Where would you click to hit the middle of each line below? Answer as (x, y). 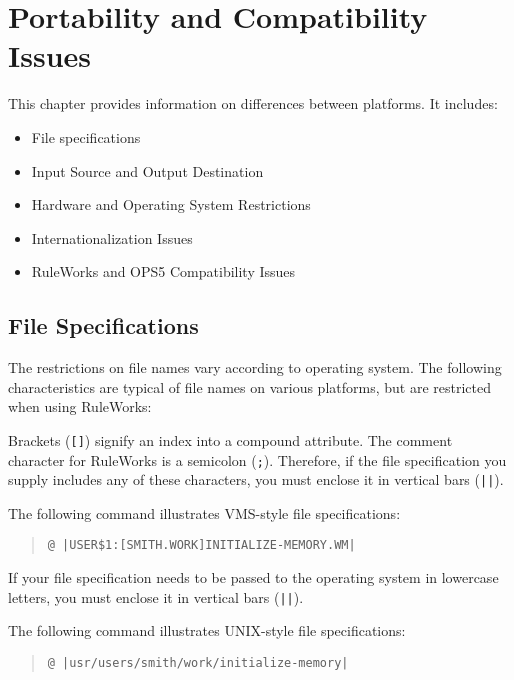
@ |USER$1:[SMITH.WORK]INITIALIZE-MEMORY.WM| (201, 545)
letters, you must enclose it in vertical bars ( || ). (156, 596)
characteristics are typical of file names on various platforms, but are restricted (249, 386)
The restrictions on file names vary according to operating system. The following (255, 367)
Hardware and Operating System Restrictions (171, 204)
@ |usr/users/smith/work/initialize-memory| (198, 662)
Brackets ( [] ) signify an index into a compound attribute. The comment (230, 439)
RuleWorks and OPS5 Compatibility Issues (163, 271)
